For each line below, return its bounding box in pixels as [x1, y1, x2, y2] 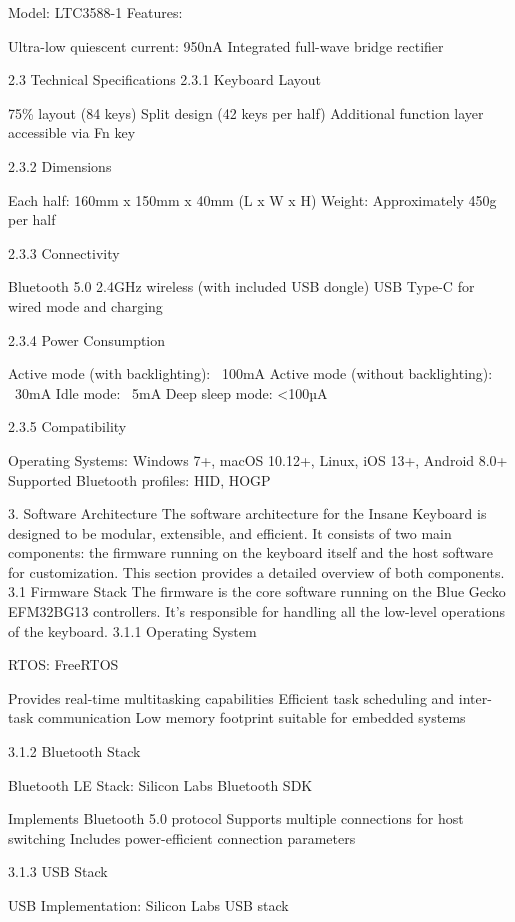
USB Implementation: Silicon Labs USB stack [8, 895, 289, 915]
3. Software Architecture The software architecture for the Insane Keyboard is [8, 503, 487, 524]
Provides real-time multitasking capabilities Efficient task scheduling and [8, 687, 455, 708]
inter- [458, 687, 492, 708]
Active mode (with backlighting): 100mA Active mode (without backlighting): [8, 363, 493, 384]
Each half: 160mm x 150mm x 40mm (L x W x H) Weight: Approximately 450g [8, 189, 497, 210]
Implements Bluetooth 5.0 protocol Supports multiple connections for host [8, 808, 464, 829]
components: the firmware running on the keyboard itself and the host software [8, 542, 494, 563]
